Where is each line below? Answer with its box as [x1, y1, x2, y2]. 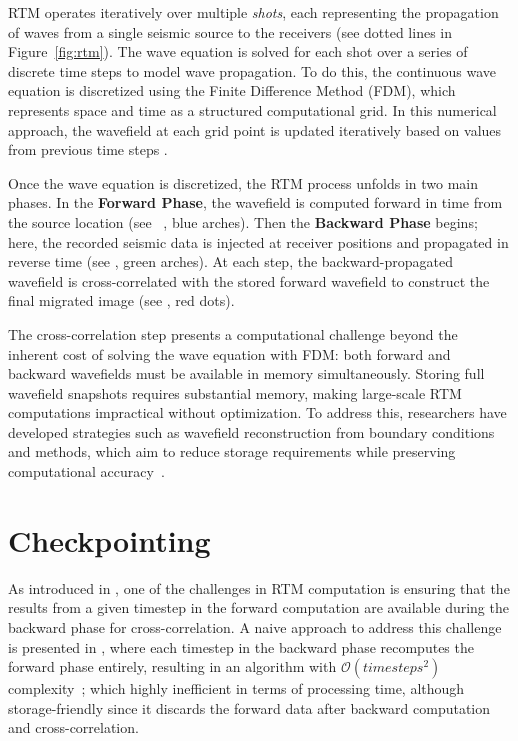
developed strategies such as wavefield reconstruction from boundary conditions [8, 421, 495, 442]
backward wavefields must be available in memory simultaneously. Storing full [8, 363, 485, 384]
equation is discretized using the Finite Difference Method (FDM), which [8, 80, 456, 101]
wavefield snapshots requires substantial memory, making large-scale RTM [8, 382, 462, 403]
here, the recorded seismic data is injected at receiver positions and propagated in [8, 231, 509, 252]
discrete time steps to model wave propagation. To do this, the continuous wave [8, 60, 497, 81]
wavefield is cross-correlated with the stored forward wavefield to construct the [8, 270, 490, 291]
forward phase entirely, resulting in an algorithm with [8, 656, 337, 677]
